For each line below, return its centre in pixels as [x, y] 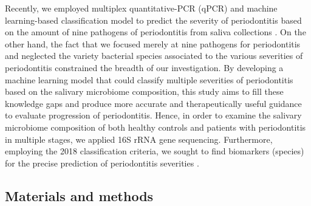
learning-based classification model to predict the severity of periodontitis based [153, 20]
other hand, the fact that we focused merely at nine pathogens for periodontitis [153, 43]
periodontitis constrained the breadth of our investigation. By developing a [144, 67]
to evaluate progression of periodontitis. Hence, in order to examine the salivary [153, 115]
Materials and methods [79, 195]
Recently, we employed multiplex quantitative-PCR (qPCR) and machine [141, 8]
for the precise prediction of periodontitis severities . [102, 163]
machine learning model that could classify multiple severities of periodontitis [149, 79]
